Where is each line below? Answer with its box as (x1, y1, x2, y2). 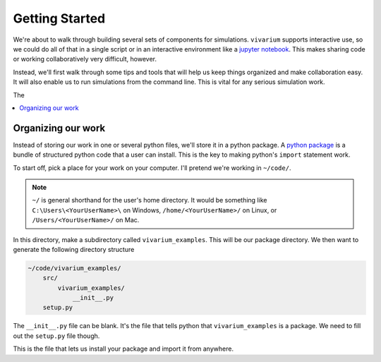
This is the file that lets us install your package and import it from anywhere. (13, 344, 234, 353)
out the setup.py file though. (13, 332, 100, 340)
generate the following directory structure (13, 245, 135, 253)
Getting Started (13, 11, 106, 26)
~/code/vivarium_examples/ (28, 264, 121, 272)
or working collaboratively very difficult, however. (13, 55, 157, 64)
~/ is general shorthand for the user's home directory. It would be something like (32, 196, 267, 205)
